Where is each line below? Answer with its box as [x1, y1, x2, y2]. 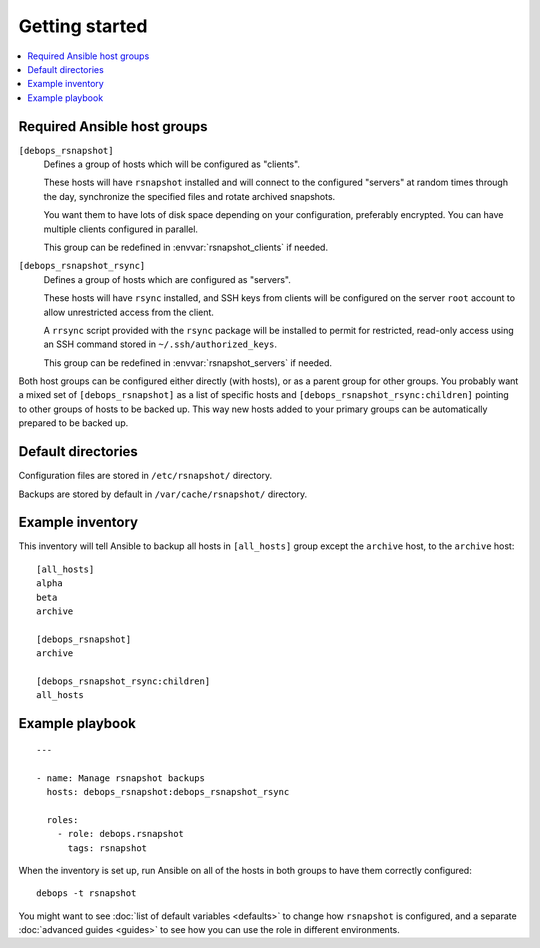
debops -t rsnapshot [36, 888, 137, 899]
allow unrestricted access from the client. [43, 306, 215, 318]
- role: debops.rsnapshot [56, 828, 185, 840]
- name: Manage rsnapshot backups [36, 772, 205, 784]
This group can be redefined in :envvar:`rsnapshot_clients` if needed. [43, 241, 329, 253]
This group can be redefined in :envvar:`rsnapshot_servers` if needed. [43, 356, 333, 369]
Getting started [18, 15, 148, 37]
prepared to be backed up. [18, 417, 129, 429]
